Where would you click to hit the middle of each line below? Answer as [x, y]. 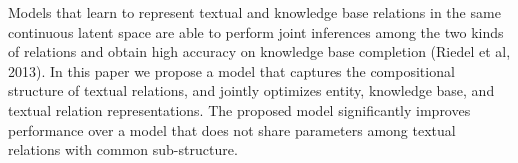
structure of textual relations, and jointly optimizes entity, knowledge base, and [251, 90]
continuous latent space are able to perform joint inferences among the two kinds [256, 31]
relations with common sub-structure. [123, 149]
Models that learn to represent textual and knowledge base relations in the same [254, 12]
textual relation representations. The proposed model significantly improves [239, 109]
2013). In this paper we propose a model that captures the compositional [231, 70]
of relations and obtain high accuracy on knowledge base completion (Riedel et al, [259, 51]
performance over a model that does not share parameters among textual [232, 129]
